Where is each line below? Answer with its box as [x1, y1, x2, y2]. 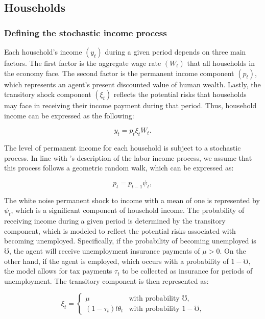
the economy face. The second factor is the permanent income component [4, 67, 234, 78]
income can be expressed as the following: [4, 110, 134, 120]
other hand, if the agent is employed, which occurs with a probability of [4, 255, 229, 266]
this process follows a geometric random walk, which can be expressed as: [4, 162, 234, 173]
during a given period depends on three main [105, 46, 246, 57]
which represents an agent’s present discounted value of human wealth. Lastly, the [4, 79, 261, 89]
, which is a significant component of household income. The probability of [11, 205, 245, 215]
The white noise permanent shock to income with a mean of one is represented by [4, 194, 260, 205]
